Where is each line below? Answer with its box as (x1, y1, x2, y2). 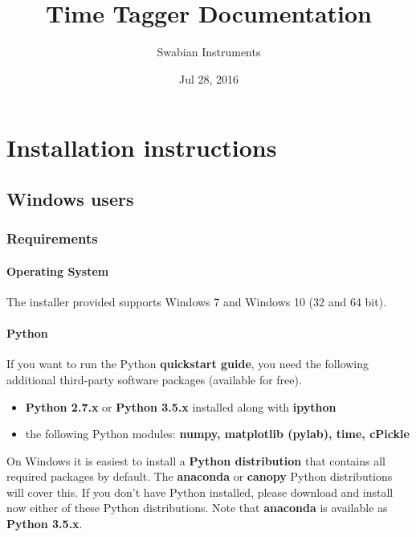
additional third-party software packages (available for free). (6, 371, 302, 387)
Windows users (6, 186, 134, 211)
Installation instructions (6, 131, 277, 164)
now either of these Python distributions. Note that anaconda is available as (6, 499, 388, 516)
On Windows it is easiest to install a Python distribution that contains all (6, 452, 385, 469)
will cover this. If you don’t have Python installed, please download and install (6, 483, 394, 500)
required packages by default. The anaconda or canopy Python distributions (6, 468, 393, 485)
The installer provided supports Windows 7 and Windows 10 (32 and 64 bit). (6, 293, 387, 309)
